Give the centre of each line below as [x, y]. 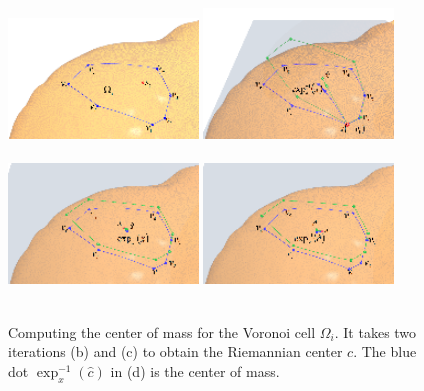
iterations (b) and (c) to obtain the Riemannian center [175, 351]
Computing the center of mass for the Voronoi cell [162, 331]
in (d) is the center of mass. [195, 370]
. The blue [385, 351]
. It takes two [375, 331]
